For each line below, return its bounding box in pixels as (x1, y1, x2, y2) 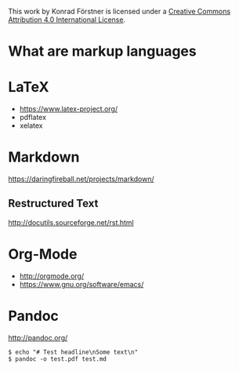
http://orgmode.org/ (19, 271, 85, 281)
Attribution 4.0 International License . (8, 15, 126, 24)
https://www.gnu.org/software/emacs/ (19, 279, 144, 289)
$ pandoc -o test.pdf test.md (8, 355, 107, 363)
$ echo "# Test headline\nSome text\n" (8, 348, 139, 356)
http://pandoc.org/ (8, 333, 68, 342)
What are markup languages (8, 42, 197, 60)
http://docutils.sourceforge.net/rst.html (8, 217, 135, 227)
